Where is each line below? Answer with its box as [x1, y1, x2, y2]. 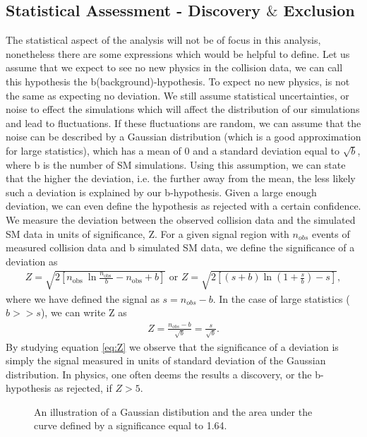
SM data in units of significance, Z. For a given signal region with [6, 226, 289, 241]
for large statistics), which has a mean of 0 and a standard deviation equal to [6, 143, 340, 157]
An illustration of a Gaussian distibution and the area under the [34, 404, 313, 419]
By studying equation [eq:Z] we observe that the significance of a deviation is [6, 339, 339, 354]
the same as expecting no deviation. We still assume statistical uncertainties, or [6, 88, 349, 102]
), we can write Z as [40, 305, 127, 320]
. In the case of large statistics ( [212, 291, 350, 306]
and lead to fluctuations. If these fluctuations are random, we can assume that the [6, 115, 361, 130]
